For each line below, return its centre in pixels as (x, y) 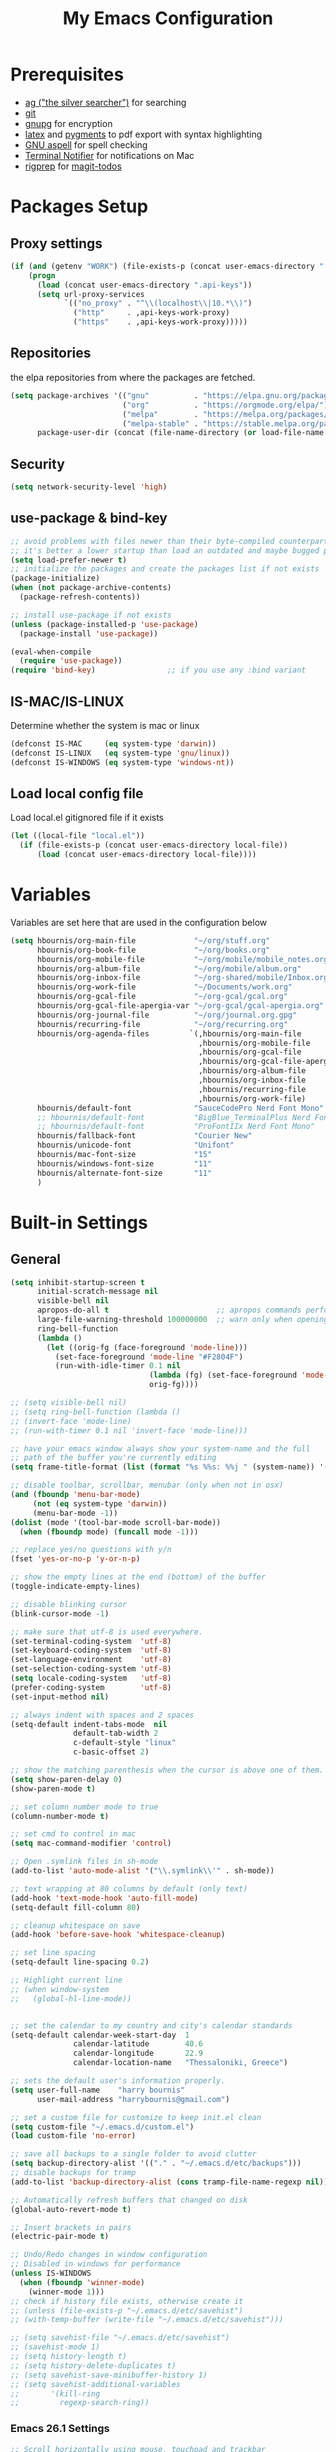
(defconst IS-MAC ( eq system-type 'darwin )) (113, 743)
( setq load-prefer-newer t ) (69, 560)
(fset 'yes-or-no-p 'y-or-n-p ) (75, 1559)
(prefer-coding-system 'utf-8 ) (91, 1687)
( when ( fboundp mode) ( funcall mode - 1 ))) (109, 1532)
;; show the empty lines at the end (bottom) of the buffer (138, 1577)
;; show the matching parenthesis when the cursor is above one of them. (167, 1770)
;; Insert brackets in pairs (71, 2227)
